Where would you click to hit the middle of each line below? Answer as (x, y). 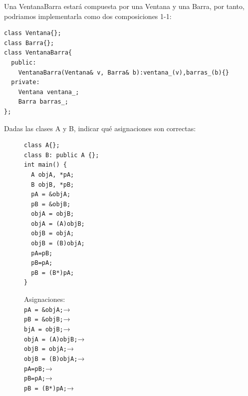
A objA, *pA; (53, 174)
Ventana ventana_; (49, 92)
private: (25, 82)
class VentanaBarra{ (38, 53)
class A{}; (42, 145)
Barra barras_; (43, 102)
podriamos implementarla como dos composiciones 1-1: (88, 16)
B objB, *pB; (53, 184)
